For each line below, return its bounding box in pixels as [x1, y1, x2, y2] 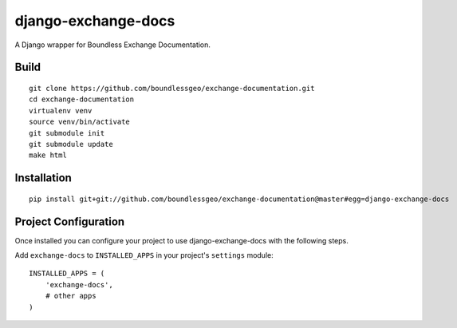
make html [29, 151, 67, 160]
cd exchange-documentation [29, 95, 135, 104]
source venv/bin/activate [29, 117, 131, 127]
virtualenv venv [29, 106, 93, 115]
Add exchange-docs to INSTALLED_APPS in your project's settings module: [14, 251, 274, 259]
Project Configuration [14, 215, 125, 228]
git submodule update [29, 140, 113, 148]
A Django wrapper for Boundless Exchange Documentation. [14, 40, 211, 49]
